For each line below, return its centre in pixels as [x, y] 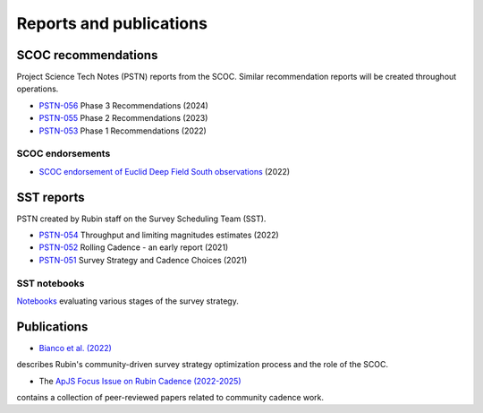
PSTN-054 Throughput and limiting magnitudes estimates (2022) [159, 235]
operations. [38, 89]
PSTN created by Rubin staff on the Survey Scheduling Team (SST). [141, 219]
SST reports [51, 197]
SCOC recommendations [87, 55]
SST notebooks [51, 283]
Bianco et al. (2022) [75, 348]
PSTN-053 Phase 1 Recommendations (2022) [123, 131]
